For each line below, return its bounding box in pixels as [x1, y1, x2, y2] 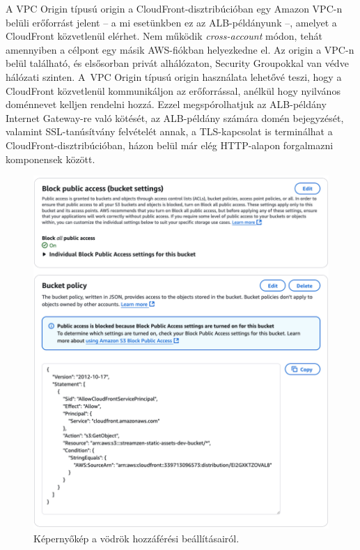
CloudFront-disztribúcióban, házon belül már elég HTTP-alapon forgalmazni [6, 137, 334, 152]
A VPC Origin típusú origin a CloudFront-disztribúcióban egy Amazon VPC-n [6, 1, 343, 15]
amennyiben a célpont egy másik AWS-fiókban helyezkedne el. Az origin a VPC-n [6, 42, 354, 56]
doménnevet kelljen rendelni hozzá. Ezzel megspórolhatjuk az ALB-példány [6, 97, 327, 112]
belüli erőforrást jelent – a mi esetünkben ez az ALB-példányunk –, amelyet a [6, 15, 337, 29]
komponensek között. [6, 151, 95, 166]
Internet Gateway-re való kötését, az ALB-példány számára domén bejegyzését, [6, 110, 344, 125]
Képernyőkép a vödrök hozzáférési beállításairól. [33, 530, 240, 545]
